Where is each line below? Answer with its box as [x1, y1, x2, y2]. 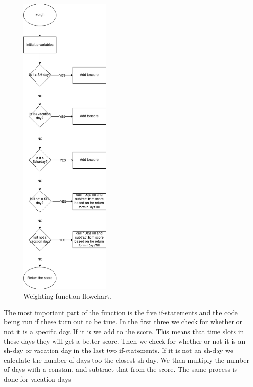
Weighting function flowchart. [23, 291, 111, 301]
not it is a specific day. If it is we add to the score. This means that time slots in [4, 326, 244, 336]
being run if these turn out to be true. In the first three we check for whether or [4, 317, 243, 327]
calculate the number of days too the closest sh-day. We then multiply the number [4, 354, 249, 365]
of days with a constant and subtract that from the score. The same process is [4, 364, 237, 374]
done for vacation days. [4, 374, 73, 384]
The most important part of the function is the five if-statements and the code [4, 307, 238, 317]
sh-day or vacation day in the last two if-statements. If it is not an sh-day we [4, 345, 234, 355]
